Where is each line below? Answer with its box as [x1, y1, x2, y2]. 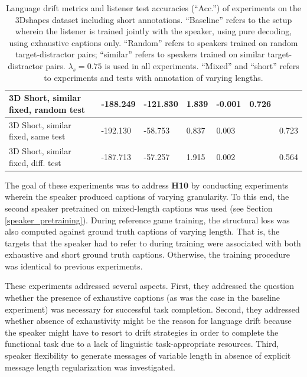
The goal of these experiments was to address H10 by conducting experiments [5, 178, 289, 191]
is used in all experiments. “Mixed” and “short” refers [104, 59, 299, 71]
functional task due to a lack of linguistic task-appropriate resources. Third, [5, 337, 279, 350]
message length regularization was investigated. [5, 360, 175, 373]
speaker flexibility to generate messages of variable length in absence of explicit [5, 349, 291, 362]
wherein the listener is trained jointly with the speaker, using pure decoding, [15, 25, 292, 37]
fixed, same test [9, 130, 66, 142]
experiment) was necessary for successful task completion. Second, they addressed [5, 303, 300, 315]
